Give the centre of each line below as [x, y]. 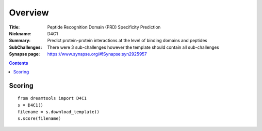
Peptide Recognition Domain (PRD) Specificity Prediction [104, 27]
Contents [19, 63]
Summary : [20, 41]
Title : [15, 27]
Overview [29, 13]
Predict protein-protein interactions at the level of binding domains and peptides [127, 41]
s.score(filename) [40, 119]
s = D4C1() [31, 105]
